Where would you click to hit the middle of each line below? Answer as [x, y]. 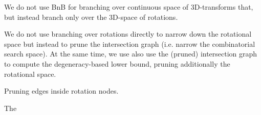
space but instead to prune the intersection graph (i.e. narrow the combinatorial [130, 44]
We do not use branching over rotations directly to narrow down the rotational [128, 34]
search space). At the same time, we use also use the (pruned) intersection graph [131, 54]
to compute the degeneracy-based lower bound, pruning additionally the [117, 63]
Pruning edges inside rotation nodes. [61, 91]
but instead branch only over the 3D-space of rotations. [91, 17]
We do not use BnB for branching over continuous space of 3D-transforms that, [129, 7]
